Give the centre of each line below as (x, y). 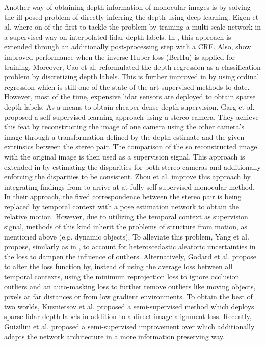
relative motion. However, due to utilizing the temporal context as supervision (126, 216)
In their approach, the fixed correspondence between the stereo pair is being (123, 196)
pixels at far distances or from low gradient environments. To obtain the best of (128, 296)
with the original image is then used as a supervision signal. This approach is (125, 156)
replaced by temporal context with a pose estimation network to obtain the (122, 206)
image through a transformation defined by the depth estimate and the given (124, 136)
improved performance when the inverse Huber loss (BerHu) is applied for (120, 56)
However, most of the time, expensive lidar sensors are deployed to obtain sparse (130, 97)
